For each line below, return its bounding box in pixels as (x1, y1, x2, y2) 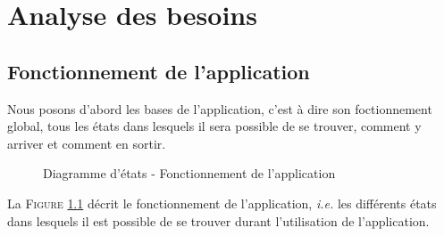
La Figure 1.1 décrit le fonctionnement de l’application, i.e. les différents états (7, 193, 437, 212)
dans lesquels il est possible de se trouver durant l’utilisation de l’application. (7, 211, 430, 230)
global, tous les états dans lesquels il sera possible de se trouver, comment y (7, 117, 422, 135)
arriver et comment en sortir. (7, 134, 166, 152)
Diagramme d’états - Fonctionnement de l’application (43, 164, 336, 183)
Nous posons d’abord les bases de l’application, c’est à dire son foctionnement (7, 99, 432, 118)
